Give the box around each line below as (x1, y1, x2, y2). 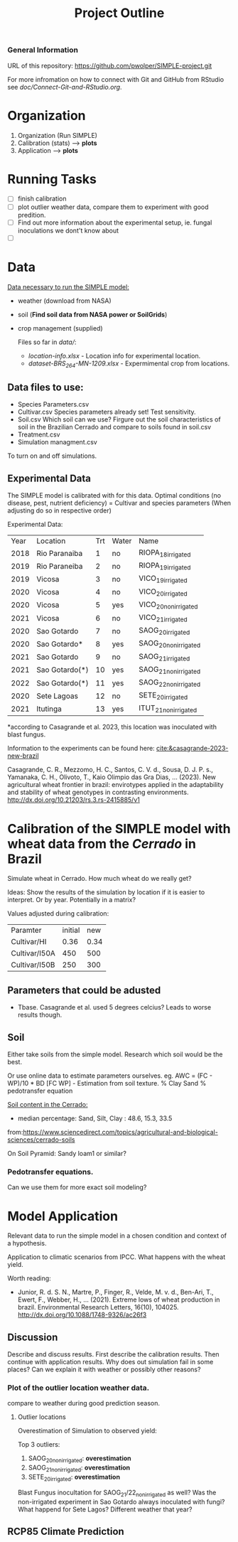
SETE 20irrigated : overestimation (28, 1472, 121, 1483)
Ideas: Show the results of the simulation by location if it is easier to (7, 888, 205, 896)
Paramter (11, 926, 42, 936)
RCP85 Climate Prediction (7, 1525, 124, 1537)
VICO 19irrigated (138, 574, 188, 584)
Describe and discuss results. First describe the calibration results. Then (7, 1350, 220, 1359)
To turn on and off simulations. (7, 451, 97, 460)
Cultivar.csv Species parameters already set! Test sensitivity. (17, 407, 197, 417)
